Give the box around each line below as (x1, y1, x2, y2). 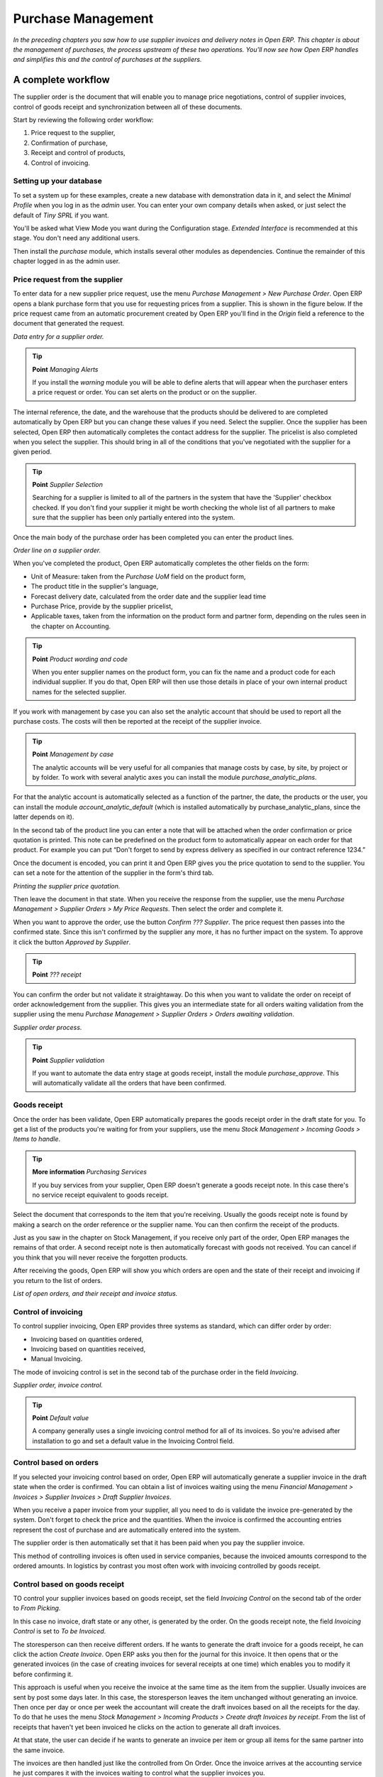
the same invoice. (13, 1746, 65, 1754)
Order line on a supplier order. (13, 546, 101, 554)
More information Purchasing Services (32, 1168, 147, 1176)
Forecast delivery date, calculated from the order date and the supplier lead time (30, 592, 266, 601)
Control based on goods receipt (13, 1579, 124, 1589)
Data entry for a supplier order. (13, 332, 104, 340)
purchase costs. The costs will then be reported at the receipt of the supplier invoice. (13, 717, 262, 726)
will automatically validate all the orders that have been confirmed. (32, 1079, 226, 1088)
